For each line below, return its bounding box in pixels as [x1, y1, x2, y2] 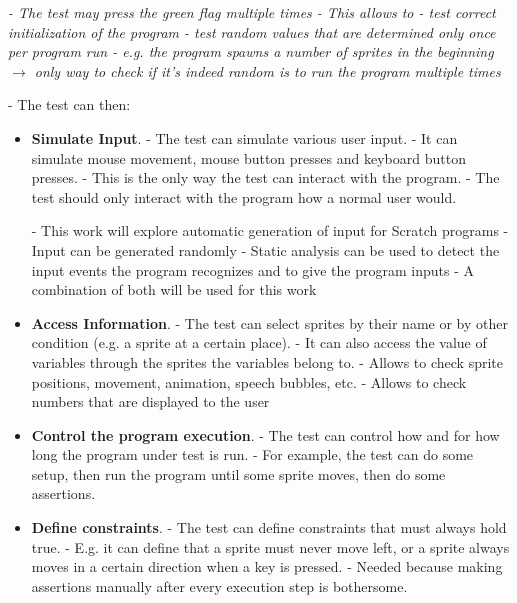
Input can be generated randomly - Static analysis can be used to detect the [31, 239, 500, 260]
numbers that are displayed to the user [31, 391, 270, 412]
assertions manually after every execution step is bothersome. [31, 575, 408, 596]
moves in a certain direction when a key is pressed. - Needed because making [31, 556, 503, 577]
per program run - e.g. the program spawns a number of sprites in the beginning [8, 41, 494, 62]
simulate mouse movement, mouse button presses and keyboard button [31, 147, 466, 168]
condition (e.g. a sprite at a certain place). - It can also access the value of [31, 332, 487, 353]
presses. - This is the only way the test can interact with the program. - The [31, 167, 500, 188]
